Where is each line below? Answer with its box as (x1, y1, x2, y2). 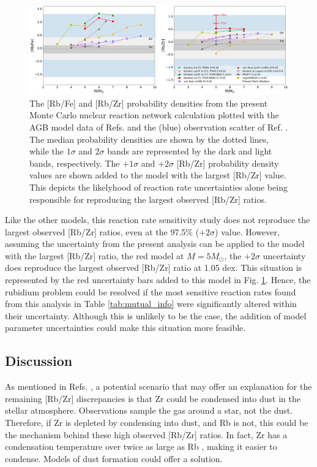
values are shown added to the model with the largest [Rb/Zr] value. (29, 169, 286, 181)
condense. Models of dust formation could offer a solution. (5, 452, 223, 465)
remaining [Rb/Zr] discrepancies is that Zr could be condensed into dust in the (5, 392, 300, 404)
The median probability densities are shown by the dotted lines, (29, 132, 269, 145)
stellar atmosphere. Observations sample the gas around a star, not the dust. (5, 404, 293, 417)
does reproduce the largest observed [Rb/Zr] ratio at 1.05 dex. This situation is (5, 261, 302, 274)
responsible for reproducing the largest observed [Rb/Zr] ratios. (29, 192, 267, 205)
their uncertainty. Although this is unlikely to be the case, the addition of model (5, 309, 307, 322)
